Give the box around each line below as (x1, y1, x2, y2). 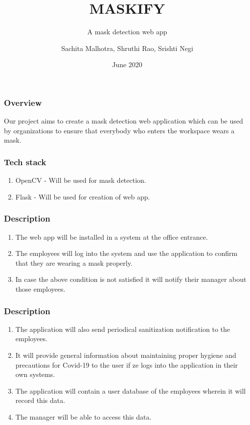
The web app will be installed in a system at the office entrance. (15, 231, 208, 242)
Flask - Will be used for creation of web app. (15, 191, 150, 201)
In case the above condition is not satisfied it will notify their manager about (15, 274, 247, 284)
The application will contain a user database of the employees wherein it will (15, 385, 246, 396)
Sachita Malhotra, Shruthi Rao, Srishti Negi (61, 43, 193, 53)
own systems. (15, 369, 55, 379)
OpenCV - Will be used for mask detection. (15, 175, 146, 185)
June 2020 (112, 59, 142, 70)
